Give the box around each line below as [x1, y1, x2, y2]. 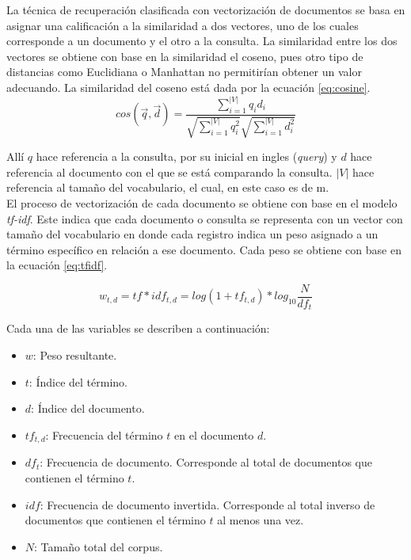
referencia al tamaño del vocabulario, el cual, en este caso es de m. [6, 179, 329, 196]
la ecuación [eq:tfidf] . [6, 257, 108, 273]
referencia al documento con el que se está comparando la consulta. [6, 163, 333, 180]
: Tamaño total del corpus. [34, 538, 163, 554]
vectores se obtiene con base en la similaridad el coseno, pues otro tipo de [6, 48, 363, 64]
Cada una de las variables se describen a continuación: [6, 320, 270, 337]
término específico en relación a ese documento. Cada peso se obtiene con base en [6, 241, 401, 257]
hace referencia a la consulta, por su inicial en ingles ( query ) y [36, 148, 337, 165]
